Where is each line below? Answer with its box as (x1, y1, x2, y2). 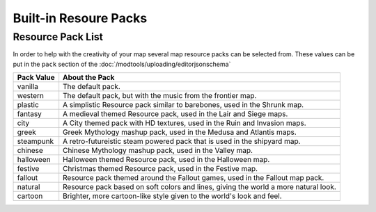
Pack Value (17, 73, 55, 83)
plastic (17, 100, 40, 110)
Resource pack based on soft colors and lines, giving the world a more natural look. (63, 182, 337, 192)
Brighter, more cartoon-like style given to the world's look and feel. (63, 191, 282, 201)
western (17, 91, 45, 101)
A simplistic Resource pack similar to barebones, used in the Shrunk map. (63, 100, 304, 110)
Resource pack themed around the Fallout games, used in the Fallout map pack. (63, 173, 324, 183)
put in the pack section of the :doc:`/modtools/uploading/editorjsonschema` (13, 60, 231, 68)
